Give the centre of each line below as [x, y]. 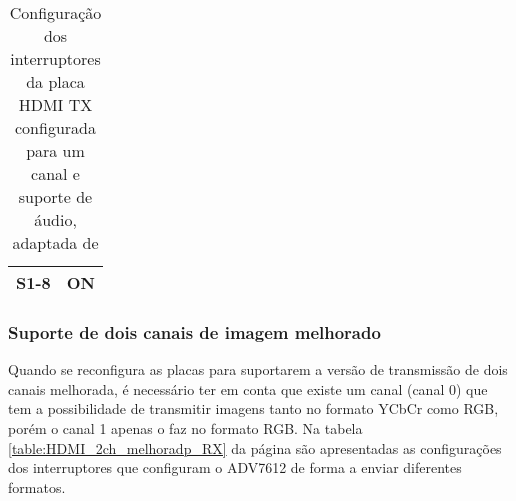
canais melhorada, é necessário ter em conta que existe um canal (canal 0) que [248, 388]
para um [55, 150]
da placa [55, 81]
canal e [55, 173]
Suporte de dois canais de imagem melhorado [194, 331]
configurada [55, 127]
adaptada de [55, 242]
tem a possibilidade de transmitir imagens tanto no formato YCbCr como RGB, [253, 408]
